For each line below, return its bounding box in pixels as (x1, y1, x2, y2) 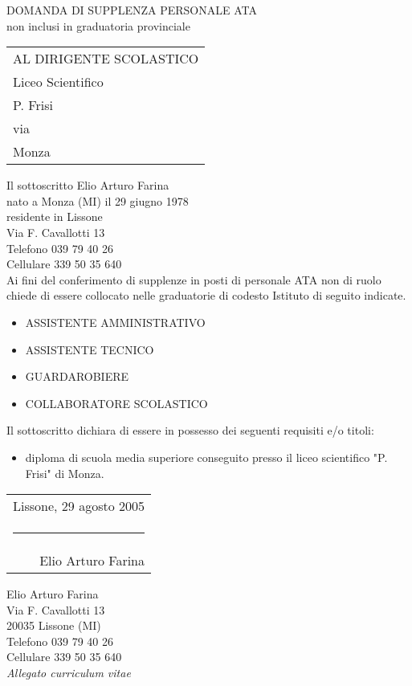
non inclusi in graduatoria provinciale (6, 17, 190, 34)
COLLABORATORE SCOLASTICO (25, 394, 208, 411)
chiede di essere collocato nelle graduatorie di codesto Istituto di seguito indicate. (6, 287, 406, 304)
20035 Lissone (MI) (6, 617, 101, 634)
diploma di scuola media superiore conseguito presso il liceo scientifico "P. (25, 448, 388, 465)
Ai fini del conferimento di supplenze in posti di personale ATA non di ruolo (6, 271, 381, 288)
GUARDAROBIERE (25, 368, 129, 385)
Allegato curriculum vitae (6, 664, 131, 681)
